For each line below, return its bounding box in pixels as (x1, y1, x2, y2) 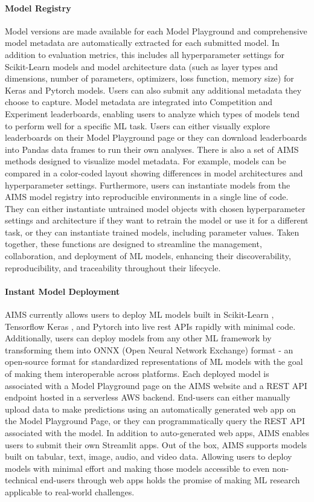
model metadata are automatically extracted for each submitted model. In (5, 36, 280, 49)
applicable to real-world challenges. (5, 485, 135, 498)
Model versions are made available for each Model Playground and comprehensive (5, 24, 307, 37)
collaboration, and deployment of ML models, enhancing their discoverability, (5, 249, 291, 262)
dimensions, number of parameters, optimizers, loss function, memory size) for (5, 72, 294, 85)
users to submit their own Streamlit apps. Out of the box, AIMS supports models (5, 438, 307, 451)
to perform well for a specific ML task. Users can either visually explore (5, 119, 271, 132)
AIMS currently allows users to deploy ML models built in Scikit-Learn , (5, 308, 274, 321)
